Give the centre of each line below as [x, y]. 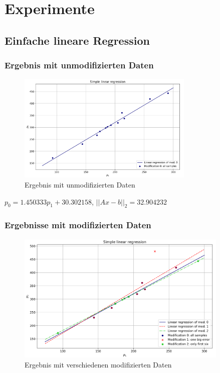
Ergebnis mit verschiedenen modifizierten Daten [98, 364]
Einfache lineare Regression [77, 40]
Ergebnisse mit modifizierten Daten [78, 225]
